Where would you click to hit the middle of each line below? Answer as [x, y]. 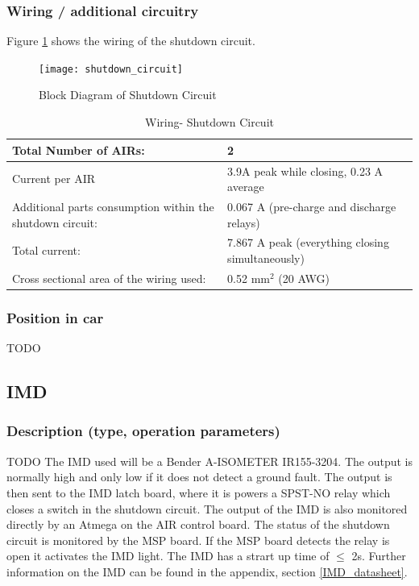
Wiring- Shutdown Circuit [209, 122]
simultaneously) [266, 258]
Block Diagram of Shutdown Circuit [128, 95]
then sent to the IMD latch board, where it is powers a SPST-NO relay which [199, 492]
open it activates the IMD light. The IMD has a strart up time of [168, 556]
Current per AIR [54, 179]
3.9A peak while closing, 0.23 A [305, 170]
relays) [244, 222]
